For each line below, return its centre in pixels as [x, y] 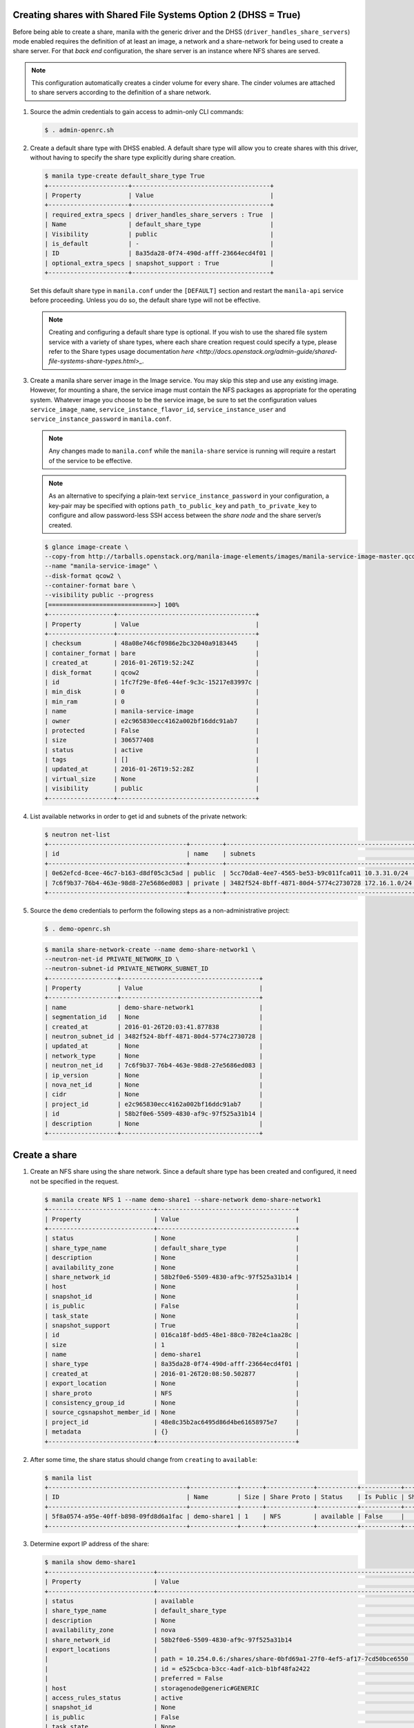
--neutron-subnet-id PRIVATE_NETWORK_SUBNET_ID [126, 969]
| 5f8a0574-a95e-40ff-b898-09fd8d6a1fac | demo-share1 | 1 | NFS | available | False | [225, 1516]
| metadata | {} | [172, 1432]
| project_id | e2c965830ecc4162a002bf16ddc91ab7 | [154, 1104]
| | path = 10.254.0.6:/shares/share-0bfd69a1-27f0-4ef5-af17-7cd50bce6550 [226, 1659]
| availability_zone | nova [110, 1630]
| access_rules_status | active [114, 1698]
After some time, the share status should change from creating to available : [144, 1459]
